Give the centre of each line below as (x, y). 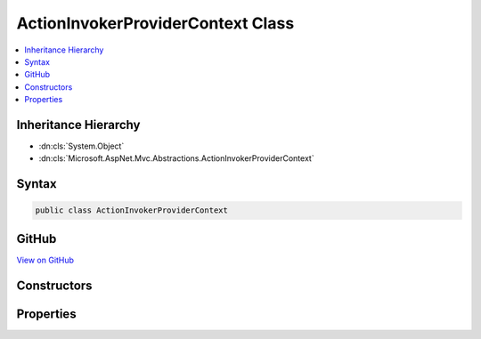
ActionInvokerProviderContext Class (155, 23)
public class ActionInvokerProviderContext (132, 210)
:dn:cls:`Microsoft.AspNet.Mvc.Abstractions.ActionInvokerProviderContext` (177, 158)
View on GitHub (45, 260)
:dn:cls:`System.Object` (82, 146)
